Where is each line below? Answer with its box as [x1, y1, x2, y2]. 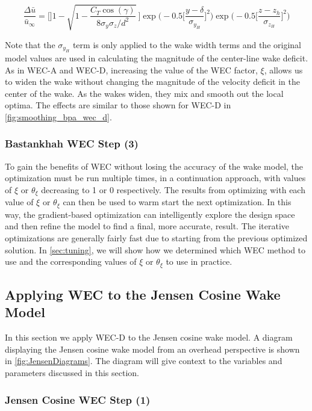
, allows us [264, 63, 303, 76]
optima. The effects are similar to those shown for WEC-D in [5, 99, 231, 111]
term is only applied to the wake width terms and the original [72, 38, 301, 51]
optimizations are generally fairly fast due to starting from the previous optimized [5, 232, 308, 244]
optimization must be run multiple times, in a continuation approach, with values [5, 172, 306, 184]
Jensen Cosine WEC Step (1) [5, 392, 151, 407]
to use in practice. [166, 255, 232, 268]
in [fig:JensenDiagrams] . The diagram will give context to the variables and [5, 354, 282, 367]
